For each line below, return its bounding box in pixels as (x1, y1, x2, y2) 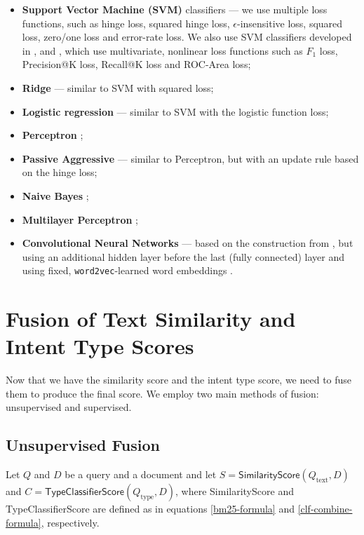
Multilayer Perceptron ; (22, 212, 139, 226)
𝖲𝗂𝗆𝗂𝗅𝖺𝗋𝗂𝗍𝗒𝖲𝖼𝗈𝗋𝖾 (238, 470, 300, 481)
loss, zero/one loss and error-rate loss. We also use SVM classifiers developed (22, 29, 352, 44)
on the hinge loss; (22, 165, 97, 180)
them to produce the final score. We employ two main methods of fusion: (6, 386, 319, 400)
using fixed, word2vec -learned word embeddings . (22, 263, 234, 278)
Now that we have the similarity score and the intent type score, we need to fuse (6, 372, 352, 387)
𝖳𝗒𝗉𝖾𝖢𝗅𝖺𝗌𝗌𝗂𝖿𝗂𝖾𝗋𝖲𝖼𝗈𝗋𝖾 (44, 487, 125, 498)
